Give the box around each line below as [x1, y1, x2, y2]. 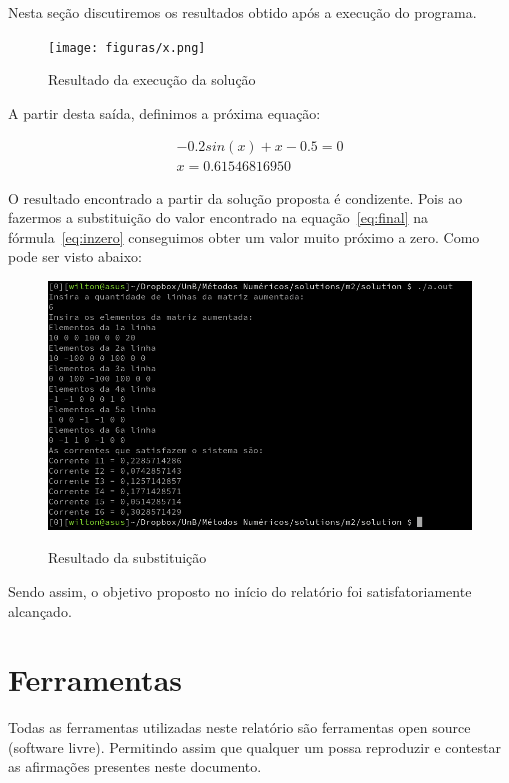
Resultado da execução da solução [48, 69, 256, 90]
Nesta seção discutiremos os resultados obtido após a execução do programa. [8, 2, 477, 22]
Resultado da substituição [48, 547, 207, 568]
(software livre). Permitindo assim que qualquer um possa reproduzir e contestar [8, 736, 501, 757]
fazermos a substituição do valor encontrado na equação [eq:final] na [8, 207, 428, 228]
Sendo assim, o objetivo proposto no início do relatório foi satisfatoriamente [8, 580, 472, 601]
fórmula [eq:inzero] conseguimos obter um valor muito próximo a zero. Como [8, 226, 480, 247]
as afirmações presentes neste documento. [8, 756, 262, 777]
